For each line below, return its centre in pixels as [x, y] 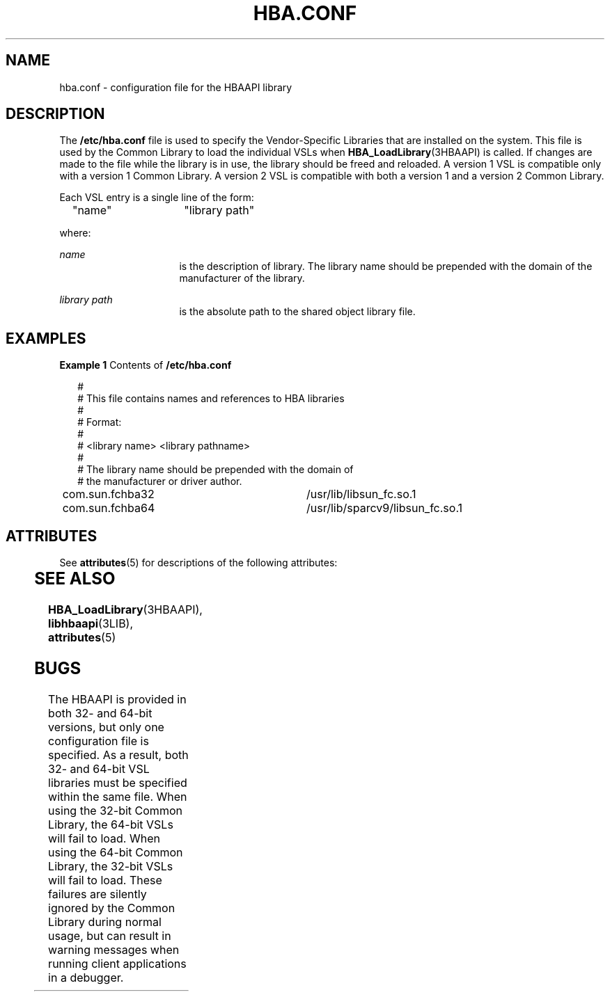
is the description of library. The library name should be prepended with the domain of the [386, 266]
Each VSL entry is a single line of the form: [157, 198]
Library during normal [105, 922]
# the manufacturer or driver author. [160, 481]
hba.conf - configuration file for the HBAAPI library [176, 87]
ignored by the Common [112, 908]
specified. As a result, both [118, 755]
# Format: [100, 422]
